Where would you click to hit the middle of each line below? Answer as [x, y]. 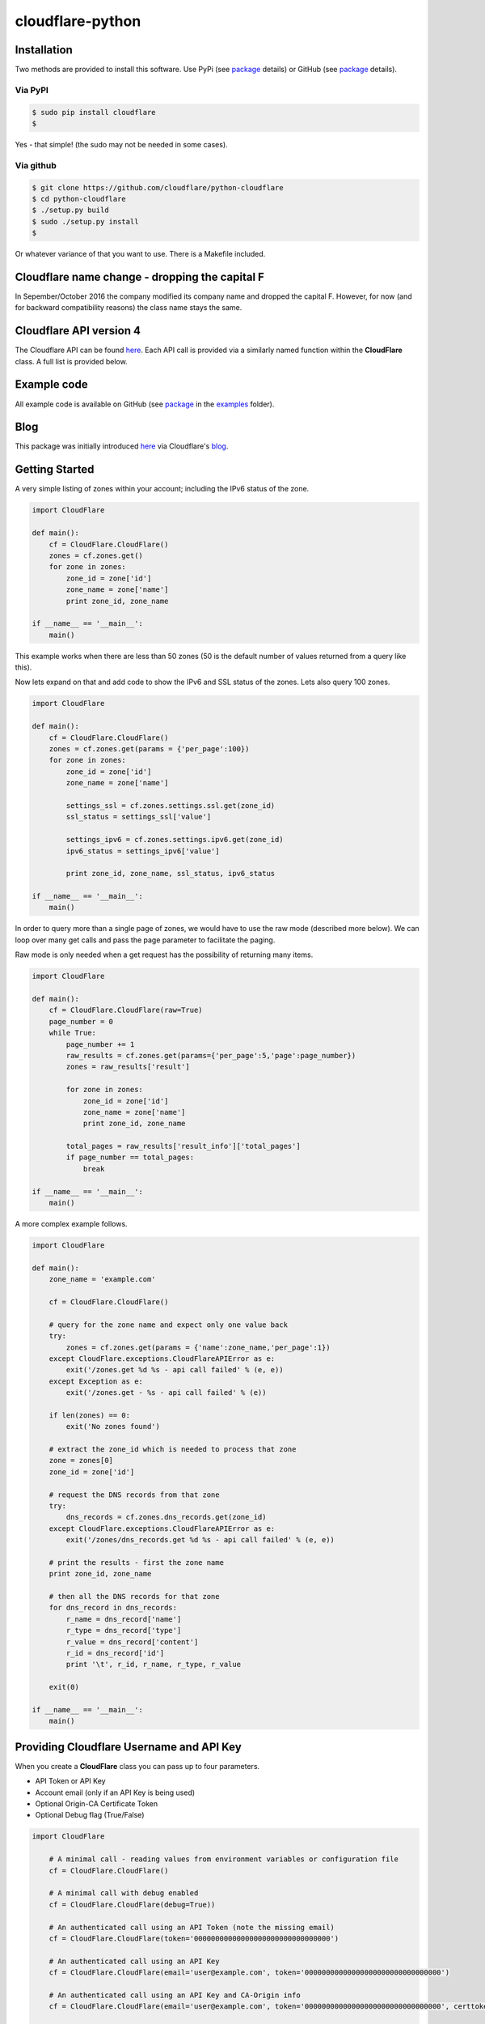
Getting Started [55, 470]
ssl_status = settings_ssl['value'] [139, 817]
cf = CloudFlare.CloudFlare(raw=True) [126, 1010]
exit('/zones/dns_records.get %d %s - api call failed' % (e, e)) [200, 1540]
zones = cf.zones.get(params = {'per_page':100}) [149, 748]
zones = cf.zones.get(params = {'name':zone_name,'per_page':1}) [198, 1347]
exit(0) [64, 1687]
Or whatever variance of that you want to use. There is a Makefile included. [140, 254]
